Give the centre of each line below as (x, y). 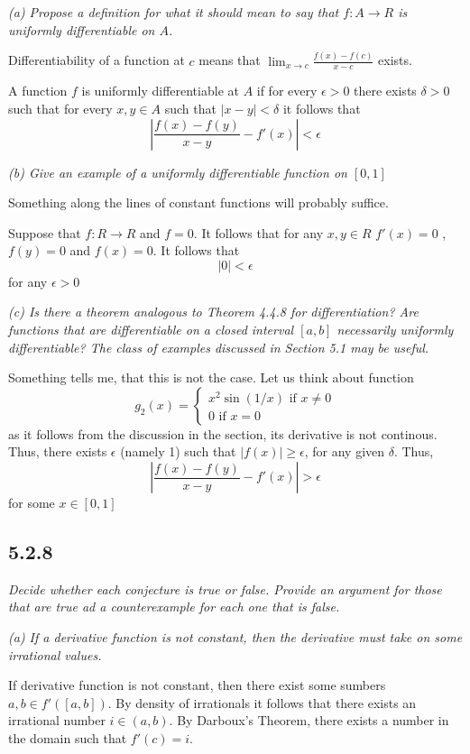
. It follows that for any (258, 232)
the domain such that (68, 738)
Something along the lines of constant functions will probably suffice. (198, 202)
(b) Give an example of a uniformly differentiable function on (178, 172)
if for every (287, 91)
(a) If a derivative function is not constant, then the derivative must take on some (235, 637)
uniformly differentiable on (82, 29)
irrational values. (55, 654)
